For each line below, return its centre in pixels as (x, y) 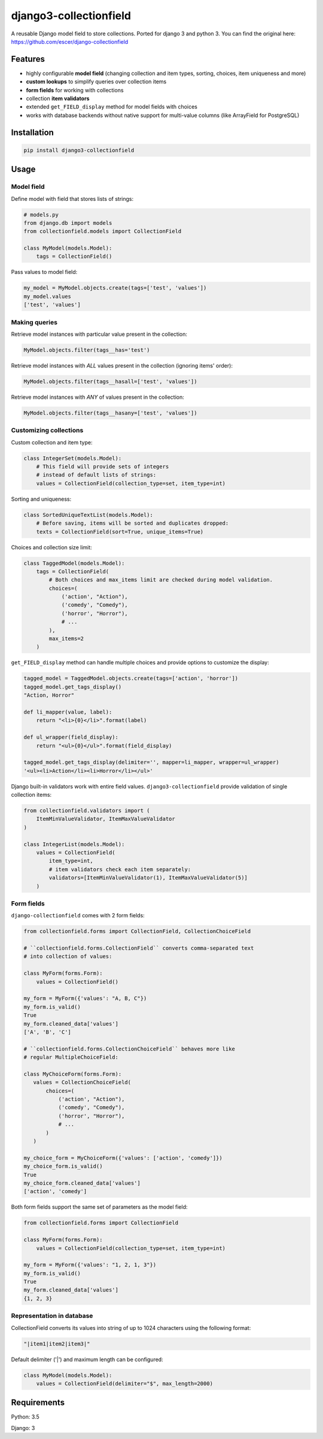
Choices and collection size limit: (51, 547)
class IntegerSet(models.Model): (73, 458)
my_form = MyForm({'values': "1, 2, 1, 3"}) (90, 1265)
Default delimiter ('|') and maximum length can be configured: (87, 1359)
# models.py (41, 215)
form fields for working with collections (75, 90)
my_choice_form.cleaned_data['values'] (82, 1183)
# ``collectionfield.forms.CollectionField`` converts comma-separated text (139, 948)
